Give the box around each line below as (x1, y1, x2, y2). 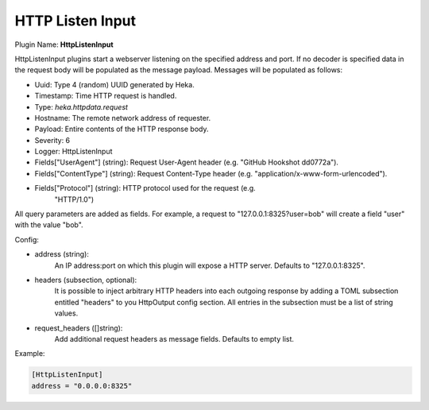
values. (54, 308, 79, 318)
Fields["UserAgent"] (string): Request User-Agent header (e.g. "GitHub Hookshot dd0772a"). (34, 157, 339, 167)
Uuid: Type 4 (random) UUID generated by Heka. (34, 79, 195, 89)
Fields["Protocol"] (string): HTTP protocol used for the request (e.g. (34, 184, 256, 193)
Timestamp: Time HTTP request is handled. (34, 91, 177, 101)
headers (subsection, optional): (34, 275, 137, 284)
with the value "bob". (14, 220, 83, 230)
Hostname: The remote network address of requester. (34, 113, 211, 122)
